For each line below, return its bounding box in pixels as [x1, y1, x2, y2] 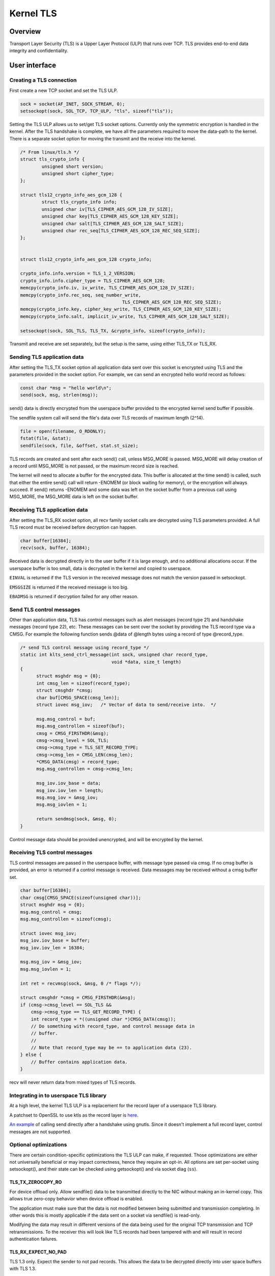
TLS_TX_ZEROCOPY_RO [9, 1179, 62, 1185]
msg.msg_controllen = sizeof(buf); [36, 723, 125, 729]
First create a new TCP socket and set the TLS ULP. [9, 87, 118, 93]
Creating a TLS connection [9, 77, 77, 84]
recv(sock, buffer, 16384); [20, 545, 90, 551]
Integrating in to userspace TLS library [9, 1092, 107, 1099]
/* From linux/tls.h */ [20, 149, 80, 155]
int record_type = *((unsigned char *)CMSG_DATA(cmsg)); [31, 1016, 176, 1022]
